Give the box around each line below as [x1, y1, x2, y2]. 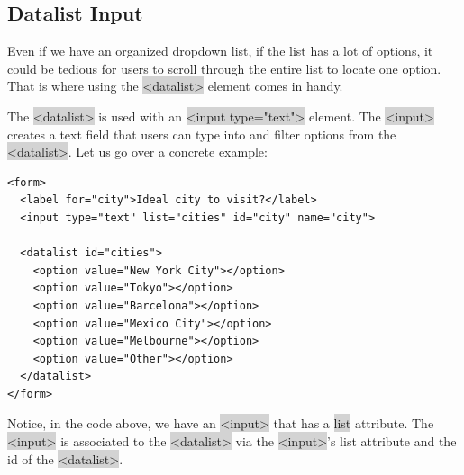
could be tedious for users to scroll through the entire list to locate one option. [7, 58, 441, 77]
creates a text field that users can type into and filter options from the [7, 124, 396, 143]
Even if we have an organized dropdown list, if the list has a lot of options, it [7, 41, 433, 60]
